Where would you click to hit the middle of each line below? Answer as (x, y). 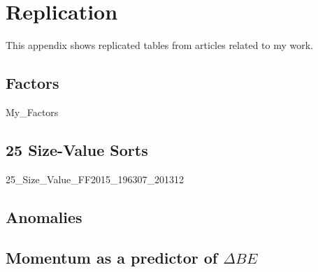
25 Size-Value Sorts (77, 149)
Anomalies (44, 216)
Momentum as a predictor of (112, 258)
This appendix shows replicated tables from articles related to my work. (160, 45)
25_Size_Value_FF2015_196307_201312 (95, 179)
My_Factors (32, 112)
